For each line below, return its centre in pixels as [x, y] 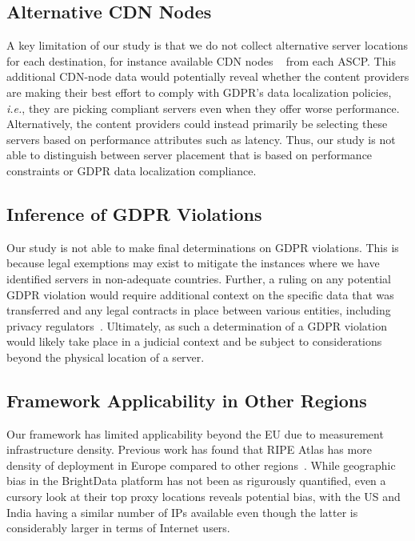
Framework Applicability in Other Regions [187, 400]
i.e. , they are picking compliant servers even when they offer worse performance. [203, 108]
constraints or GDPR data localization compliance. [132, 170]
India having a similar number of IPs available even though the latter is [182, 512]
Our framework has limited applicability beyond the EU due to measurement [195, 433]
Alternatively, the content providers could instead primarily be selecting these [197, 124]
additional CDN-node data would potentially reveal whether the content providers [208, 76]
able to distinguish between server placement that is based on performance [190, 155]
